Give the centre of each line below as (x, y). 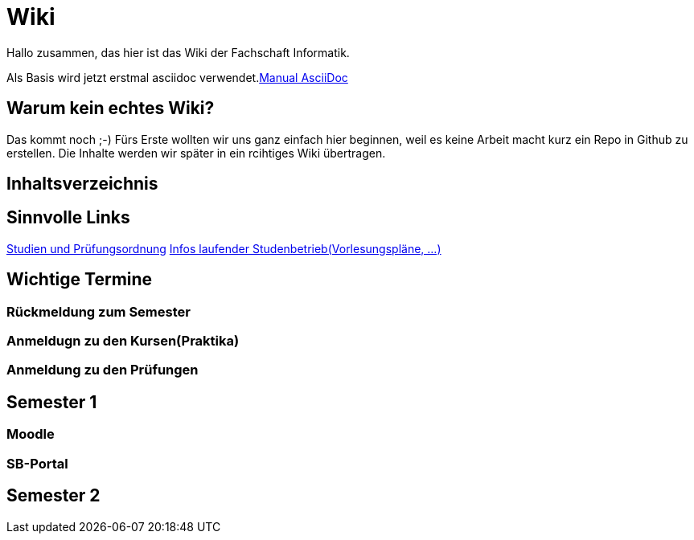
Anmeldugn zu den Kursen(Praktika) (123, 341)
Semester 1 (52, 402)
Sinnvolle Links (68, 218)
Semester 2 (53, 496)
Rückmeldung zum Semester (99, 311)
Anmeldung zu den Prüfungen (103, 370)
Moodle (31, 434)
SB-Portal (37, 463)
